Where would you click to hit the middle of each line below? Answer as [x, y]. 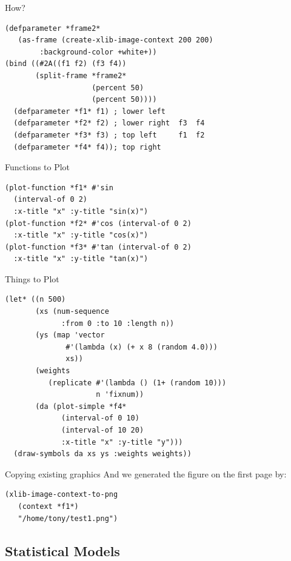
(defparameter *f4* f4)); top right [87, 147]
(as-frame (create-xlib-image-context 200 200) [115, 40]
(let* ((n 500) [35, 300]
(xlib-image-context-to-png [62, 495]
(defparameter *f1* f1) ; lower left [89, 111]
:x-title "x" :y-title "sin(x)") [81, 211]
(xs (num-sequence [72, 312]
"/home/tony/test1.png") [68, 518]
